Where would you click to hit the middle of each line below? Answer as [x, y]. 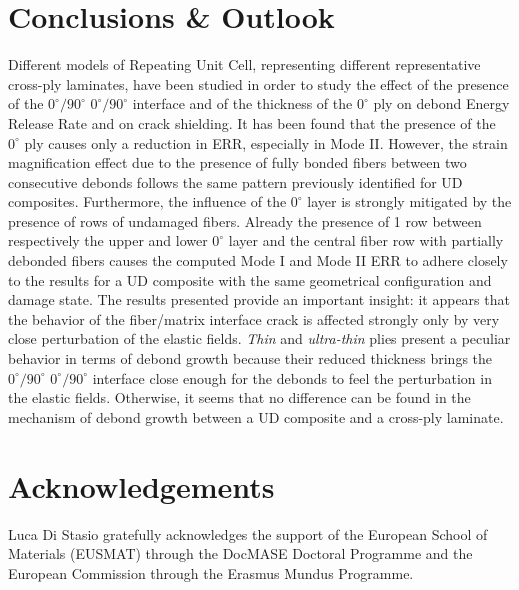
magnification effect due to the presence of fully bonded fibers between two [237, 162]
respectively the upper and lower [108, 240]
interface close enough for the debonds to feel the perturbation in [292, 377]
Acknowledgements [141, 485]
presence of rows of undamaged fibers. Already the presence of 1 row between [245, 220]
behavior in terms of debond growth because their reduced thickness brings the [250, 358]
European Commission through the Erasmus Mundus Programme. [211, 572]
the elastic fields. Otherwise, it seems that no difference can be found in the [239, 397]
